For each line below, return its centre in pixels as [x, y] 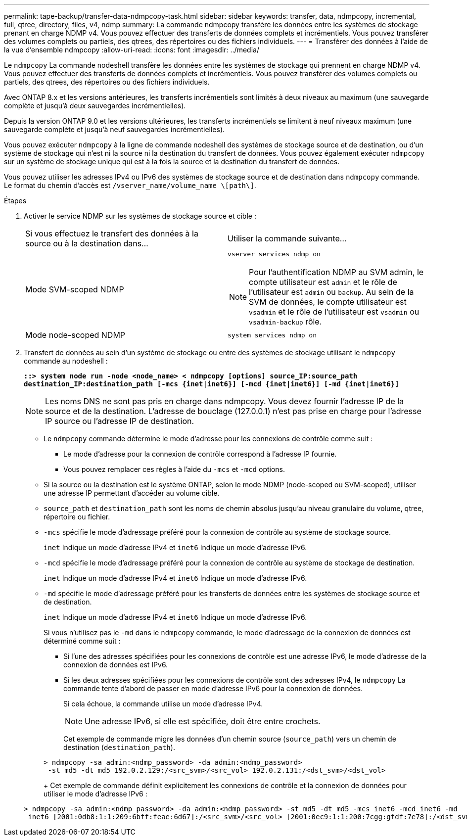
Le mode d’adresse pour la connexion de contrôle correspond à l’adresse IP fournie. [200, 454]
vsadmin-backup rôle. [285, 322]
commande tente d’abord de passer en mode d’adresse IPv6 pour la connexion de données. [213, 688]
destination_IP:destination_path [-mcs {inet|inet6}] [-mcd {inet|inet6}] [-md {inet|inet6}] [211, 384]
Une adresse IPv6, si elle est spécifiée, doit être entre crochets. [203, 721]
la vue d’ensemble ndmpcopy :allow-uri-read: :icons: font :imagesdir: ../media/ [132, 50]
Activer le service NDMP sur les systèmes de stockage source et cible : [140, 216]
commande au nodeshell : [66, 361]
